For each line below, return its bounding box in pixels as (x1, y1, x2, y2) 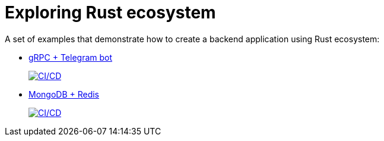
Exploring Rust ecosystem (5, 2, 216, 23)
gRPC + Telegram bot (28, 52, 113, 62)
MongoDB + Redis (28, 89, 100, 99)
